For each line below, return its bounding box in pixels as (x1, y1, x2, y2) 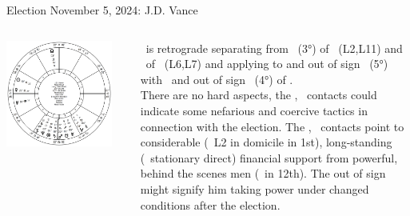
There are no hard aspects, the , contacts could (140, 86, 377, 103)
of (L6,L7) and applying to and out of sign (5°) (145, 55, 388, 72)
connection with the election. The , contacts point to (140, 118, 404, 134)
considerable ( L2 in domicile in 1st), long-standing (140, 134, 392, 150)
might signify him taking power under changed (140, 180, 369, 197)
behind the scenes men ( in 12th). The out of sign (140, 165, 386, 182)
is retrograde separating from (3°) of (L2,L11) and (145, 39, 403, 56)
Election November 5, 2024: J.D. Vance (6, 2, 198, 18)
